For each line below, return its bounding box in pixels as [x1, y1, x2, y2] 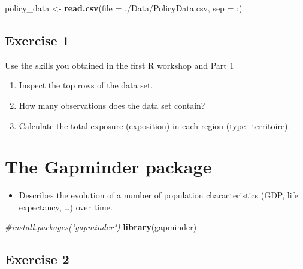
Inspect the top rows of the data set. [19, 79, 153, 91]
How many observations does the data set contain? [19, 99, 205, 111]
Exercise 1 [5, 30, 69, 49]
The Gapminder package [5, 154, 212, 179]
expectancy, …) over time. [19, 200, 113, 213]
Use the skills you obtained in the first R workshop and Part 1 [5, 59, 234, 71]
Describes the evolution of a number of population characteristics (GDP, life [19, 189, 299, 201]
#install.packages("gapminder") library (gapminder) [5, 221, 197, 233]
